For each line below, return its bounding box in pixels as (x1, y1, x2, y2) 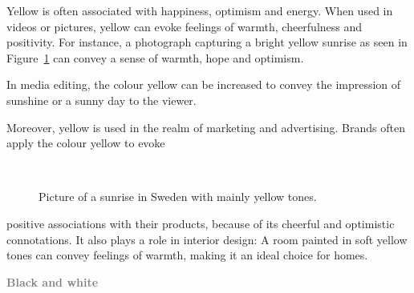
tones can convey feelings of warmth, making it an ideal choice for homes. (6, 247, 368, 263)
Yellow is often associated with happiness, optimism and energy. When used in (6, 2, 393, 18)
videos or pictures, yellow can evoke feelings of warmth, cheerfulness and (6, 18, 363, 34)
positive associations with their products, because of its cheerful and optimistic (6, 215, 395, 231)
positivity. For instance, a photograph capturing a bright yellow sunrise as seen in (6, 34, 408, 50)
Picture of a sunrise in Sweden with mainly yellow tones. (39, 188, 317, 205)
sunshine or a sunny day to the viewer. (6, 91, 197, 108)
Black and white (6, 273, 99, 290)
